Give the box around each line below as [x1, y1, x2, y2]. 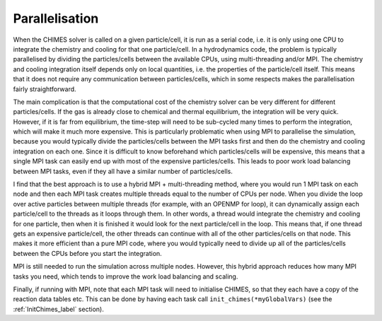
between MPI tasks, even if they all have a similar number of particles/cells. [13, 167, 233, 175]
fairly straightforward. [13, 85, 77, 93]
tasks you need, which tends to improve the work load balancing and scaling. [13, 272, 238, 281]
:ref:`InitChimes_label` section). [13, 305, 104, 313]
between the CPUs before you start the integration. [13, 249, 162, 257]
